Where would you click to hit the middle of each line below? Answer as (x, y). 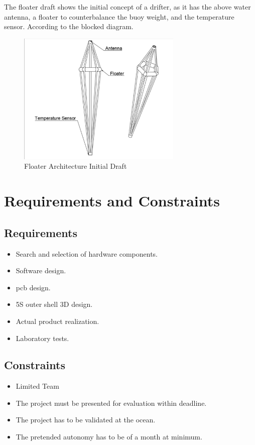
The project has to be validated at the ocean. (86, 420)
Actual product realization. (57, 321)
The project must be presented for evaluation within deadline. (111, 403)
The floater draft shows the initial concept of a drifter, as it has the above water (127, 7)
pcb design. (33, 287)
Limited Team (37, 386)
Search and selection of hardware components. (87, 253)
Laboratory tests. (42, 338)
